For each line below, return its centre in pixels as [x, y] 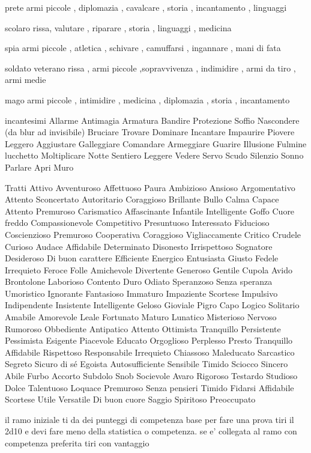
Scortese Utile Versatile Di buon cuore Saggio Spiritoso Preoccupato [130, 399]
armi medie [26, 80]
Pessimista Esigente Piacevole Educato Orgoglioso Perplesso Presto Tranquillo [149, 340]
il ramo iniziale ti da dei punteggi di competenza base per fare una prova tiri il [149, 419]
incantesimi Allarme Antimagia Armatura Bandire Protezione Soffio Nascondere [152, 120]
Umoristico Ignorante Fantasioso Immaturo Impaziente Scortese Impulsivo [141, 293]
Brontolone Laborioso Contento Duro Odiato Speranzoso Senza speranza [139, 281]
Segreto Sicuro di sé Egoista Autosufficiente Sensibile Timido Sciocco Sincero [146, 364]
